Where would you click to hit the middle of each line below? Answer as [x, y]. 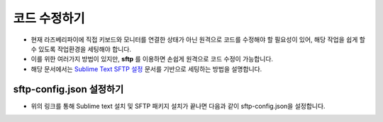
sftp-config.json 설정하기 [68, 89]
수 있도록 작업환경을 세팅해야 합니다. [81, 49]
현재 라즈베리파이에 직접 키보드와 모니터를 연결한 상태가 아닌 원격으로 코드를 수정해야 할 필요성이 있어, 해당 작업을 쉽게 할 [198, 39]
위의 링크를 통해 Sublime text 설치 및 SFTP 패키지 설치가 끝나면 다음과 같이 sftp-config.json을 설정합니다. [178, 106]
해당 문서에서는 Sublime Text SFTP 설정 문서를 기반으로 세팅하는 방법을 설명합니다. [146, 69]
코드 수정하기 [49, 18]
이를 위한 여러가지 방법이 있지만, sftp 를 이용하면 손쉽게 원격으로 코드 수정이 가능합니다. [152, 59]
